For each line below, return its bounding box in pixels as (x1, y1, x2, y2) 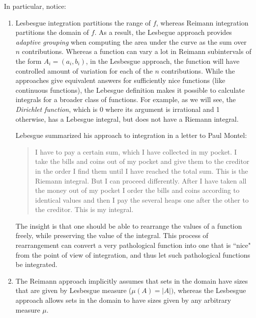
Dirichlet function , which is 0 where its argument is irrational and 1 (15, 104, 220, 114)
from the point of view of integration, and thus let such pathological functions (15, 249, 250, 260)
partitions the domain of (15, 27, 89, 37)
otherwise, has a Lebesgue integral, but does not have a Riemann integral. (15, 113, 239, 124)
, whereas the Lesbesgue (173, 285, 246, 295)
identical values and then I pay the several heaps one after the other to (35, 194, 249, 205)
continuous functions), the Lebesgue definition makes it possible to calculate (15, 84, 245, 95)
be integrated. (15, 259, 57, 269)
